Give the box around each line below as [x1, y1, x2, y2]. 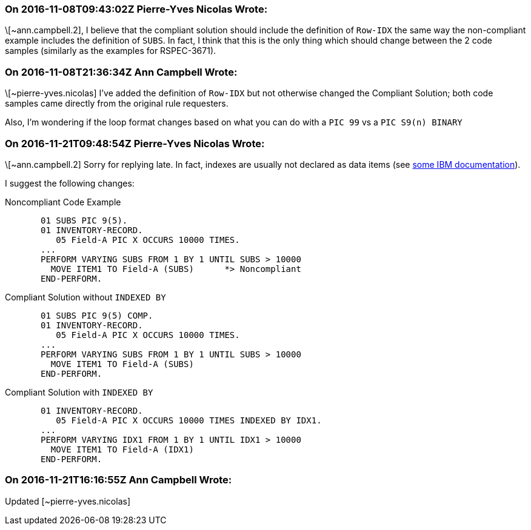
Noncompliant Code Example [5, 196, 121, 207]
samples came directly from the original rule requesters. [5, 98, 229, 109]
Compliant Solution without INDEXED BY [5, 291, 166, 302]
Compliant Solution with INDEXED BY [5, 386, 153, 397]
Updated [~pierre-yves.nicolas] [5, 495, 131, 506]
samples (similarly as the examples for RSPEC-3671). [5, 45, 216, 56]
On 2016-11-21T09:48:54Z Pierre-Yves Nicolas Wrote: [5, 137, 265, 150]
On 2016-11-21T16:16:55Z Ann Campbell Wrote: [5, 474, 232, 486]
